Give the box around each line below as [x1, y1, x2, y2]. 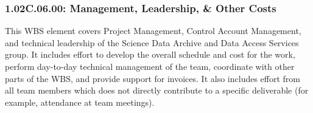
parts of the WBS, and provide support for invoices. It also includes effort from [5, 72, 301, 84]
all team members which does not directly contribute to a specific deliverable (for [5, 84, 309, 97]
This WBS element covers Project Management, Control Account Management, [5, 24, 301, 37]
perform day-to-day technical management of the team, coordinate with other [5, 60, 295, 72]
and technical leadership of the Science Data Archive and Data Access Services [5, 36, 299, 49]
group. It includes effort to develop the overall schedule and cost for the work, [5, 48, 295, 61]
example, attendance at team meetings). [5, 95, 155, 108]
